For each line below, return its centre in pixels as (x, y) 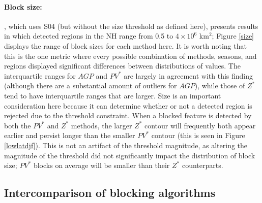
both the (18, 125)
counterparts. (202, 165)
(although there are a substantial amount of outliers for (91, 86)
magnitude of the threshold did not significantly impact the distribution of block (130, 155)
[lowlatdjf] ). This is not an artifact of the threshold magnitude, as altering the (126, 145)
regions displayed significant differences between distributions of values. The (122, 66)
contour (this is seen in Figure (198, 135)
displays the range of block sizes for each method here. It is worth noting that (125, 45)
